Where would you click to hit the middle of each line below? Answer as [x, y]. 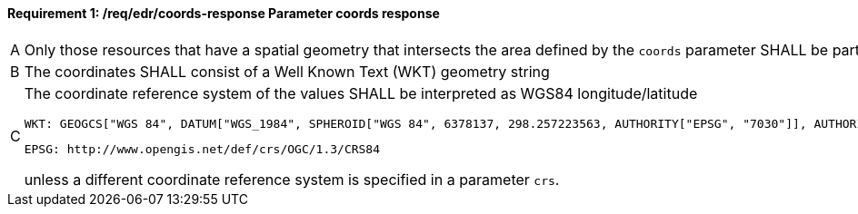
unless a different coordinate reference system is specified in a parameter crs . [292, 179]
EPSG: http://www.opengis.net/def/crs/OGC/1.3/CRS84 [202, 149]
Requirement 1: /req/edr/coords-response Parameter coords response [224, 13]
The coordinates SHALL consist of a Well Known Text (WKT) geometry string [287, 71]
